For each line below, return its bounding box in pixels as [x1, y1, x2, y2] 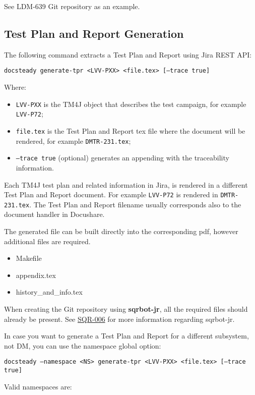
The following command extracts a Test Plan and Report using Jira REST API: [4, 49, 252, 60]
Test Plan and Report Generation [4, 25, 184, 41]
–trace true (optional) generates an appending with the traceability [16, 152, 229, 163]
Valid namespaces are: [4, 381, 72, 391]
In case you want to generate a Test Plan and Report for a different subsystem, [4, 330, 249, 341]
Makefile [16, 253, 42, 263]
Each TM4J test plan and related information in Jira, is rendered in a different [4, 179, 248, 190]
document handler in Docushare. [4, 209, 105, 219]
